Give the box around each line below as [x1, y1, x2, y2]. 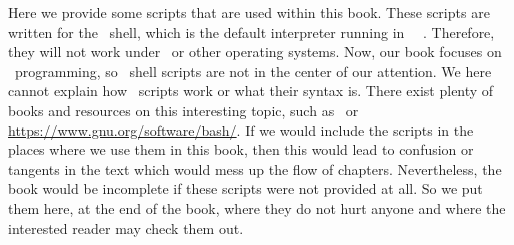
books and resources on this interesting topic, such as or [8, 99, 359, 120]
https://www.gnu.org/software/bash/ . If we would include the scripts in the [8, 119, 474, 140]
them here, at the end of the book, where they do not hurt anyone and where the [8, 197, 506, 218]
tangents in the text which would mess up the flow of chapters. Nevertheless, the [8, 158, 502, 179]
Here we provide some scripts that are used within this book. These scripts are [8, 2, 490, 22]
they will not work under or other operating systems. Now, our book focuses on [8, 41, 502, 62]
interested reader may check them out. [8, 217, 244, 238]
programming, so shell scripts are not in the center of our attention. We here [14, 60, 492, 81]
